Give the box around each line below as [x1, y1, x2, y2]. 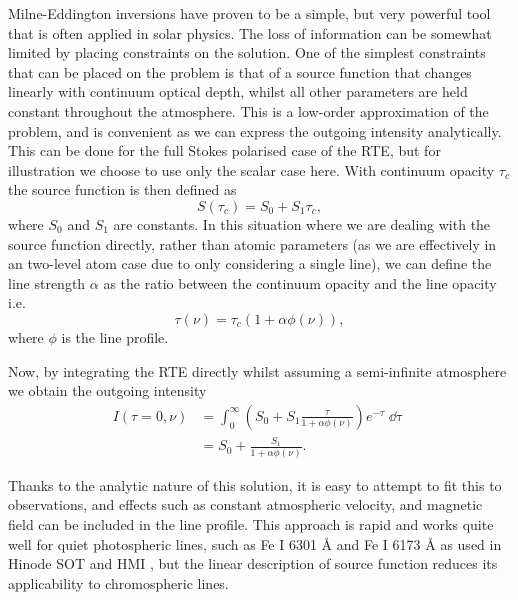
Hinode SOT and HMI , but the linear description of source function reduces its [8, 553, 498, 574]
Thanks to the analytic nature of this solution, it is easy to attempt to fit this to [8, 474, 502, 495]
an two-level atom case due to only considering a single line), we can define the [8, 253, 492, 274]
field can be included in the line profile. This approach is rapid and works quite [8, 513, 494, 534]
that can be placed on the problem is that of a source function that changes [8, 61, 472, 82]
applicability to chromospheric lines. [8, 572, 229, 593]
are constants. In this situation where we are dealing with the [113, 213, 491, 234]
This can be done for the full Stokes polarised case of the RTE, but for [8, 140, 441, 161]
